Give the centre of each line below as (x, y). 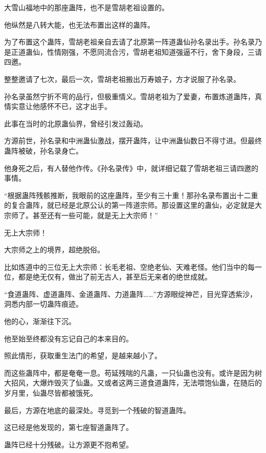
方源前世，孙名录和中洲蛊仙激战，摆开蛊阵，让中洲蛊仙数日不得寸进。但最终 (133, 141)
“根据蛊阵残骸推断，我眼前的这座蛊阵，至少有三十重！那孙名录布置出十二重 (131, 195)
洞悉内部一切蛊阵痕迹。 (43, 304)
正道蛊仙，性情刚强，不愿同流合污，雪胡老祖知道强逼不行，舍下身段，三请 (136, 51)
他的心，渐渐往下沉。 (40, 321)
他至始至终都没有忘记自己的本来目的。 (69, 338)
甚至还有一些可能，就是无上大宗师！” (95, 215)
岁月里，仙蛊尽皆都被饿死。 (51, 393)
